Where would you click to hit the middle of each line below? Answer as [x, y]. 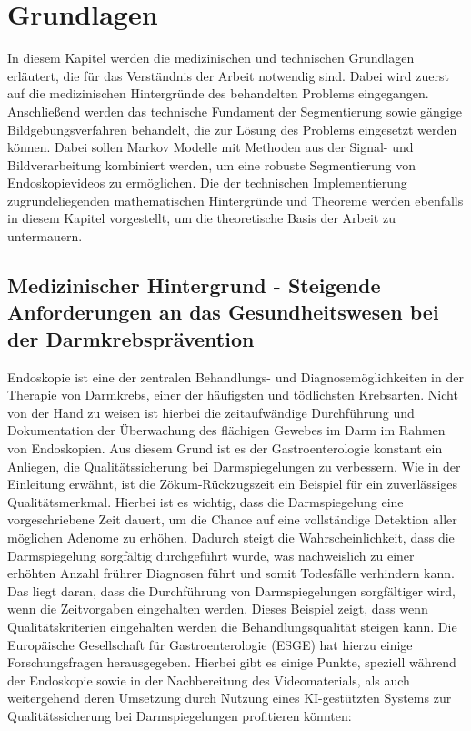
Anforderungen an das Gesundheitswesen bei [223, 312]
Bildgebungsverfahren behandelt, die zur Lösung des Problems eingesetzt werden [232, 129]
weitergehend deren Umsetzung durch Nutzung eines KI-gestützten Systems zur [230, 698]
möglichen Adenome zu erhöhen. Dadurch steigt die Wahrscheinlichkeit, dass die [231, 537]
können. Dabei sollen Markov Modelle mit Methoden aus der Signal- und [210, 147]
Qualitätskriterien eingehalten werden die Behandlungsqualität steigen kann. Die [232, 626]
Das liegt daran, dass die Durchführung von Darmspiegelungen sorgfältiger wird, [231, 590]
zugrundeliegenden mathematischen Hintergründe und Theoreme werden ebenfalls [235, 200]
